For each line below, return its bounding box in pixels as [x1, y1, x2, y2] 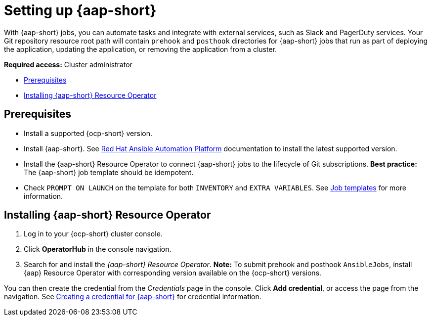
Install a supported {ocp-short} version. [24, 129, 153, 137]
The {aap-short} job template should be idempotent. [24, 168, 194, 177]
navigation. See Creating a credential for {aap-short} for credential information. [4, 292, 261, 301]
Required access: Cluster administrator [4, 60, 132, 69]
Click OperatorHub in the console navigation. [24, 245, 172, 254]
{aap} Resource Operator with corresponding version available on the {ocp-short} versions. [24, 269, 322, 277]
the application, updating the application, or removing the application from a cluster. [4, 45, 277, 53]
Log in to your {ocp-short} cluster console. [24, 229, 163, 238]
